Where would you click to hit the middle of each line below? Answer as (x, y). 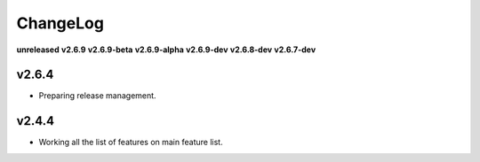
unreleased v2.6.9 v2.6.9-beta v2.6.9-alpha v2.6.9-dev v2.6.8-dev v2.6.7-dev (166, 50)
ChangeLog (60, 23)
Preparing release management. (97, 96)
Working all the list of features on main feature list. (131, 143)
